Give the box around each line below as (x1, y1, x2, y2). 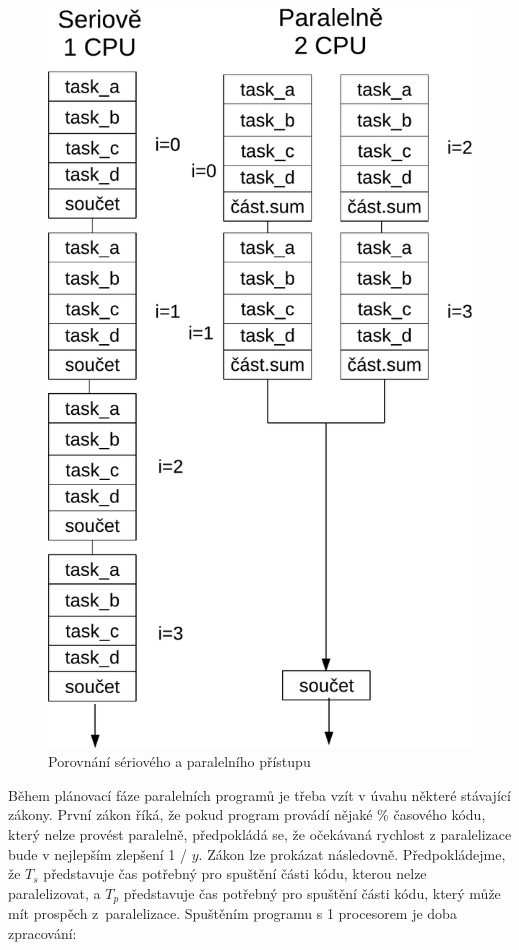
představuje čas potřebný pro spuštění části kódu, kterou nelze (43, 863, 427, 884)
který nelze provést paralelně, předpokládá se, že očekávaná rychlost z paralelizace (8, 824, 512, 845)
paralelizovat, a (8, 882, 101, 903)
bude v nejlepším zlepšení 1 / (8, 843, 188, 864)
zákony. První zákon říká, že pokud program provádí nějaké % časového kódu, (8, 804, 486, 825)
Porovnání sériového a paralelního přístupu (48, 751, 311, 772)
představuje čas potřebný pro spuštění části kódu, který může (123, 882, 501, 903)
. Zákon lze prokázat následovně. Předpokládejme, (198, 843, 506, 864)
